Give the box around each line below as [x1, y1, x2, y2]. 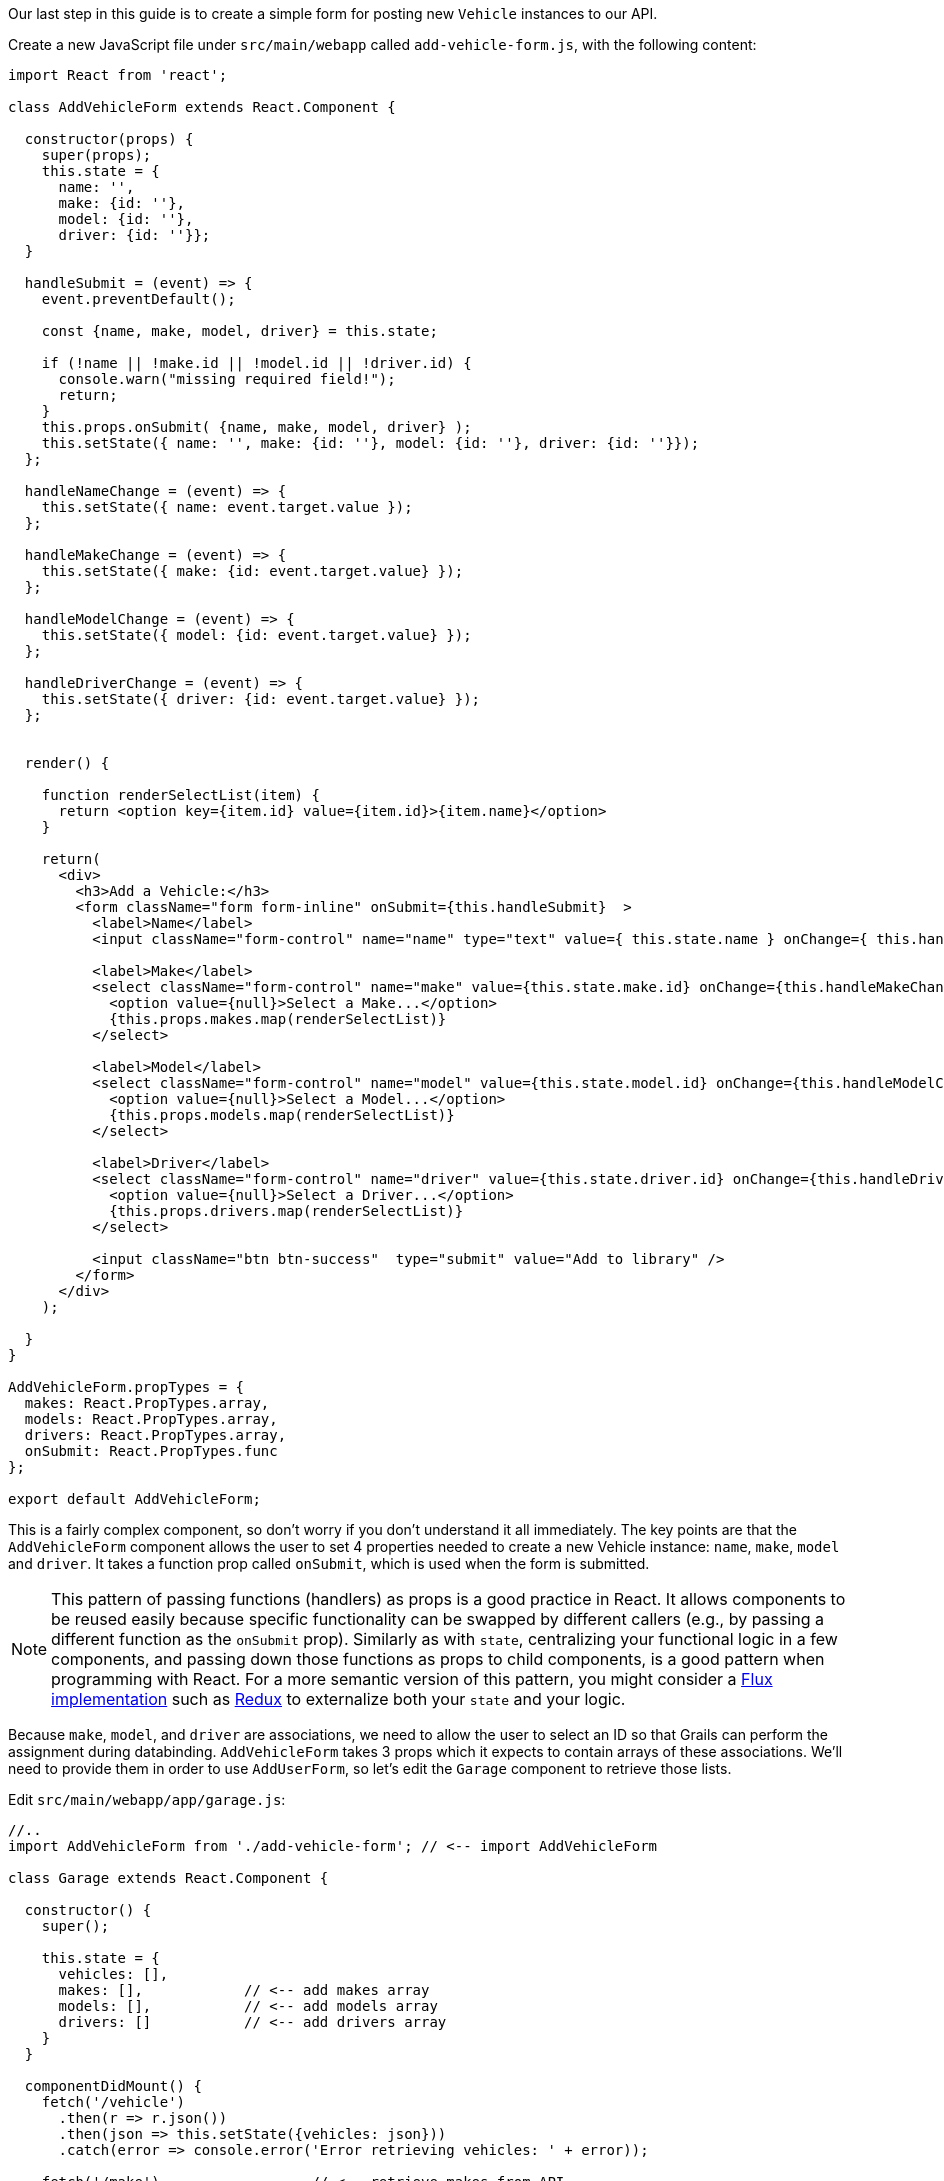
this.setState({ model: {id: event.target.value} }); [41, 627, 472, 643]
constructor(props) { [24, 131, 194, 147]
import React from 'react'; [8, 67, 228, 83]
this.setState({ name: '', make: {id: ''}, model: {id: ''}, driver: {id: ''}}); [41, 435, 700, 451]
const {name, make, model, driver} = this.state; [41, 323, 438, 339]
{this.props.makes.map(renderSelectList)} [109, 1011, 447, 1027]
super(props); [41, 147, 152, 163]
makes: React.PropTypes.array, [24, 1395, 270, 1411]
